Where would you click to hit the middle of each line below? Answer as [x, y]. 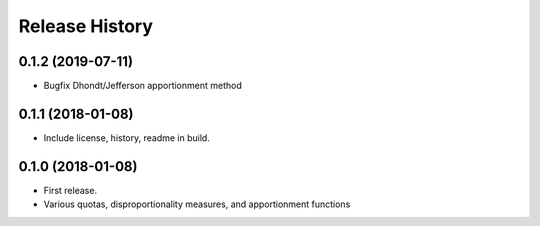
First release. [70, 190]
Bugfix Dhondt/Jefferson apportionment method [142, 86]
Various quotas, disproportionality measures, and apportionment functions [197, 204]
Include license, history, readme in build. [126, 137]
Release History [86, 26]
